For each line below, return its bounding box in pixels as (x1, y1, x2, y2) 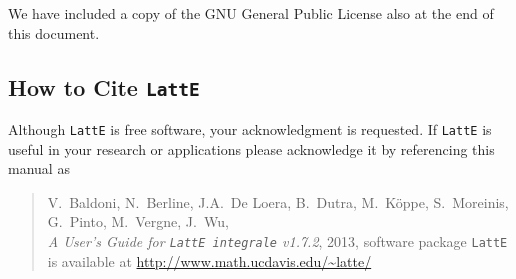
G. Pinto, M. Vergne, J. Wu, (47, 211, 229, 232)
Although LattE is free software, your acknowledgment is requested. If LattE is (8, 118, 492, 139)
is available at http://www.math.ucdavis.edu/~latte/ (47, 250, 372, 271)
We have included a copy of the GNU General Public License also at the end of (8, 3, 494, 23)
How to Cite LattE (8, 71, 200, 102)
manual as (8, 158, 70, 179)
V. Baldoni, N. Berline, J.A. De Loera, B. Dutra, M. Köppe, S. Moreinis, (47, 191, 509, 212)
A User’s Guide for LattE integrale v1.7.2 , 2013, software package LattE (47, 231, 508, 251)
